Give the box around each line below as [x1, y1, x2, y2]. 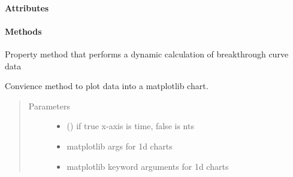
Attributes [5, 1, 49, 14]
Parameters [28, 99, 70, 112]
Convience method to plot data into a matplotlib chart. [5, 80, 209, 92]
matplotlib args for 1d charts [67, 139, 173, 152]
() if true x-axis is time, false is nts [67, 120, 194, 132]
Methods [5, 25, 42, 37]
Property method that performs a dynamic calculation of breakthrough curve [5, 47, 289, 60]
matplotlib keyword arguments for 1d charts [67, 160, 229, 172]
